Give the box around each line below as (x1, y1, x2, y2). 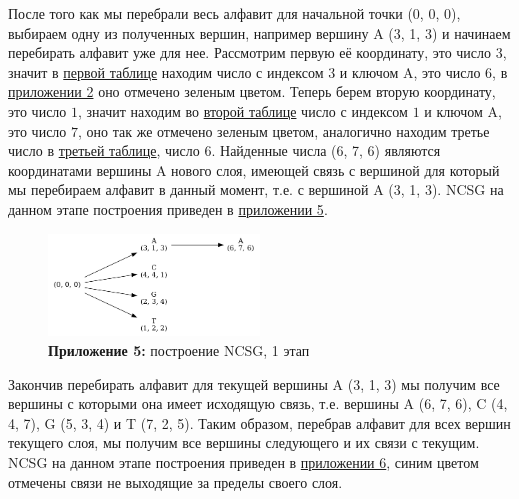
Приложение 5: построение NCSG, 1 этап (48, 340, 310, 361)
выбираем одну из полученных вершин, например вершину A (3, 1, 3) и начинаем (8, 22, 511, 43)
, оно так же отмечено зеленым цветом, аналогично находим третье (78, 120, 490, 141)
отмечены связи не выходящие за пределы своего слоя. (8, 471, 343, 492)
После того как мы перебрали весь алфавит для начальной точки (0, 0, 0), (8, 3, 461, 23)
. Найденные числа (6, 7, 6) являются (211, 140, 441, 161)
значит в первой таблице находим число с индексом (8, 61, 324, 82)
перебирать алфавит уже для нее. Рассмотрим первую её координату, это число (8, 42, 492, 63)
